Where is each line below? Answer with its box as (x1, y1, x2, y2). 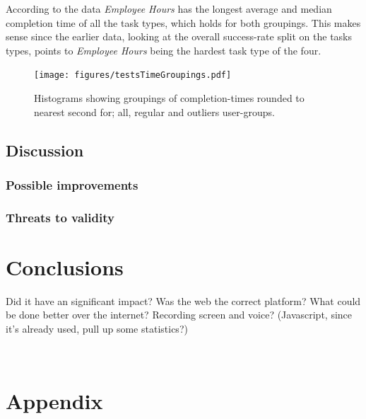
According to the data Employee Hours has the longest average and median (6, 1, 332, 16)
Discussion (6, 139, 84, 161)
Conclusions (6, 252, 124, 281)
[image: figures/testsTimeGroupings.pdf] (34, 70, 232, 81)
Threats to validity (6, 208, 114, 226)
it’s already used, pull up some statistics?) (6, 321, 188, 335)
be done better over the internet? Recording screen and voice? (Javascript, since (6, 307, 353, 322)
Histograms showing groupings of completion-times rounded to (34, 91, 305, 105)
